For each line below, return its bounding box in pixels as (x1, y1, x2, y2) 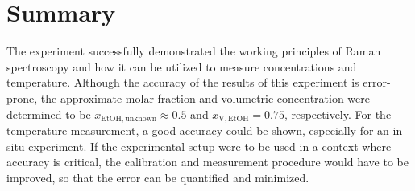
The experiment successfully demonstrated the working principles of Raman (6, 43, 381, 59)
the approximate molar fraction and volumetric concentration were (40, 89, 371, 106)
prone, (6, 89, 38, 106)
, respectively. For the (284, 105, 392, 122)
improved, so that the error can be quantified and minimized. (6, 169, 309, 185)
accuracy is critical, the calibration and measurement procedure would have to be (6, 153, 409, 170)
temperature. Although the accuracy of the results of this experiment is (6, 74, 359, 91)
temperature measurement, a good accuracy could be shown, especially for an (6, 121, 389, 138)
